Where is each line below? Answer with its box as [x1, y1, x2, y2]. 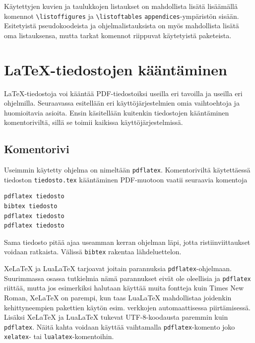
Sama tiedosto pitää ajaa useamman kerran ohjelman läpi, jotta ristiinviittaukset [4, 236, 251, 247]
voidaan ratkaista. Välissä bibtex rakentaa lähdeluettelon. [4, 246, 182, 257]
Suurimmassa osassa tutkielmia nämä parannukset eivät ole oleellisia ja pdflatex [4, 273, 251, 283]
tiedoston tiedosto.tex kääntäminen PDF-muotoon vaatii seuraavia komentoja [4, 174, 248, 184]
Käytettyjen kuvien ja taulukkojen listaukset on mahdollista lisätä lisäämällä [4, 1, 238, 11]
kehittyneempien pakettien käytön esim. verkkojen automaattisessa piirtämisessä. [4, 302, 251, 312]
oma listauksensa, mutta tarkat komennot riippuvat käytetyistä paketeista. [4, 30, 232, 40]
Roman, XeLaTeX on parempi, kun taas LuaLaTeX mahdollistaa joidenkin [4, 292, 232, 302]
